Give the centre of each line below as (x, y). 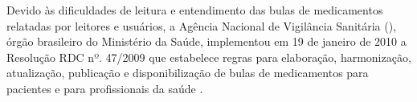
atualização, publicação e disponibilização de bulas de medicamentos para (188, 73)
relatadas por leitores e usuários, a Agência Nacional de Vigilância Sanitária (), (202, 25)
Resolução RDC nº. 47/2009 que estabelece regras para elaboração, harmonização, (209, 57)
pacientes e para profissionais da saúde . (105, 88)
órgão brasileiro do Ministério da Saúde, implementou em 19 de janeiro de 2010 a (206, 41)
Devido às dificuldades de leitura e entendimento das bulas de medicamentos (195, 10)
